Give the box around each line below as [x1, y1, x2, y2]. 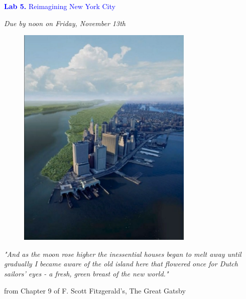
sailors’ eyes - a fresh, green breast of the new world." [4, 268, 169, 279]
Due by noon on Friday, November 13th [4, 18, 126, 28]
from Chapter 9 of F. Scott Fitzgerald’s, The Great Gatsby [4, 285, 186, 295]
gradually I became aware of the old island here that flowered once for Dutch [4, 258, 238, 269]
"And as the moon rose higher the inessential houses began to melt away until [4, 248, 241, 259]
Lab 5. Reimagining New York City [4, 1, 115, 11]
